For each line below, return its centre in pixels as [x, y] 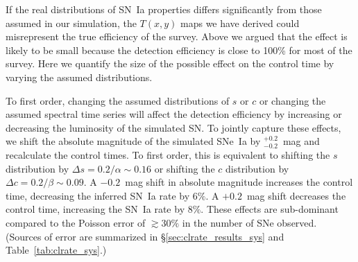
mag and [301, 141]
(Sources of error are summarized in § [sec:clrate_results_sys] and [145, 236]
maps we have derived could [240, 23]
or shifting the [185, 168]
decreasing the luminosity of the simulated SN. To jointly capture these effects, [173, 127]
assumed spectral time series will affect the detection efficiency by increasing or [174, 114]
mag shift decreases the [296, 195]
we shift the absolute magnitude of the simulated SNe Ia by [133, 141]
